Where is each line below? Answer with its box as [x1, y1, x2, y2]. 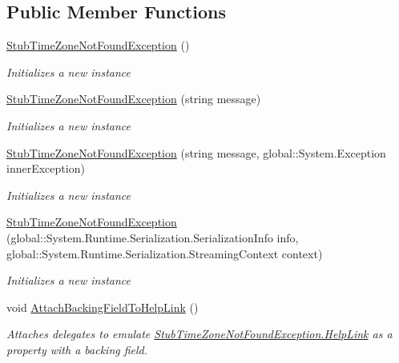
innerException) [6, 160, 85, 177]
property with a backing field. [6, 341, 148, 357]
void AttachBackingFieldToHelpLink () [6, 298, 199, 315]
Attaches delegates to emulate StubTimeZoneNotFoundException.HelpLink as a [6, 325, 393, 342]
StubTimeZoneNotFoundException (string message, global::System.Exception [6, 144, 386, 161]
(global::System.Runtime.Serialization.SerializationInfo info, [6, 229, 299, 245]
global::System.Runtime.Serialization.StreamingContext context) [6, 245, 323, 261]
